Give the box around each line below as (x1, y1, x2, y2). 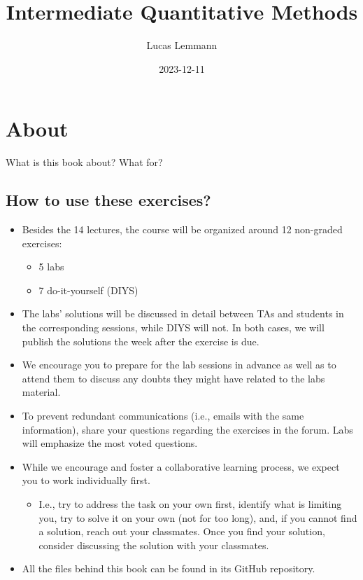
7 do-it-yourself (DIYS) (38, 282, 138, 297)
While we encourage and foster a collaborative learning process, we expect (22, 459, 340, 474)
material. (22, 385, 61, 399)
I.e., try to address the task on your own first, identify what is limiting (38, 496, 342, 511)
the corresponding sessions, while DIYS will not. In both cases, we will (22, 320, 325, 335)
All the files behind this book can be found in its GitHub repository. (22, 561, 315, 576)
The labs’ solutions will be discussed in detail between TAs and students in (22, 306, 344, 321)
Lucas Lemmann (146, 38, 218, 53)
